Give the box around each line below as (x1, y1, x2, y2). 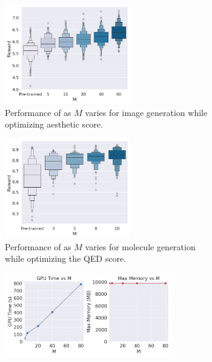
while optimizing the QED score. (5, 252, 127, 265)
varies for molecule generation (85, 240, 196, 253)
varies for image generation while (85, 106, 208, 118)
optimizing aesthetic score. (5, 118, 103, 131)
